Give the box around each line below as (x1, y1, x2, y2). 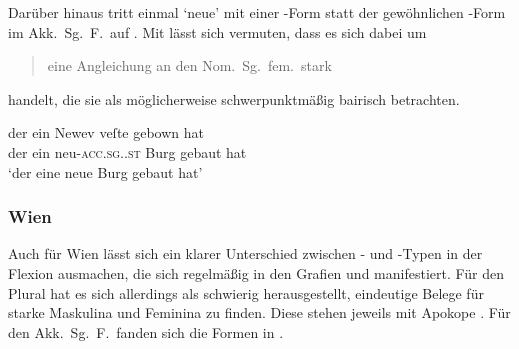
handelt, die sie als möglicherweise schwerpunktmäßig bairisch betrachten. (8, 88, 460, 109)
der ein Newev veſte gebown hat (8, 122, 205, 143)
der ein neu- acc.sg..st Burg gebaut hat (8, 141, 247, 162)
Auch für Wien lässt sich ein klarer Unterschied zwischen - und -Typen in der (8, 243, 483, 264)
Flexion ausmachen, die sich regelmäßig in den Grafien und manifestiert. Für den (8, 262, 505, 283)
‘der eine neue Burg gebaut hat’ (8, 161, 203, 182)
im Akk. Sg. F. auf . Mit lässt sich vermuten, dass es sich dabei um (8, 21, 427, 42)
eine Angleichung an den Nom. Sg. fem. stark (47, 55, 332, 76)
